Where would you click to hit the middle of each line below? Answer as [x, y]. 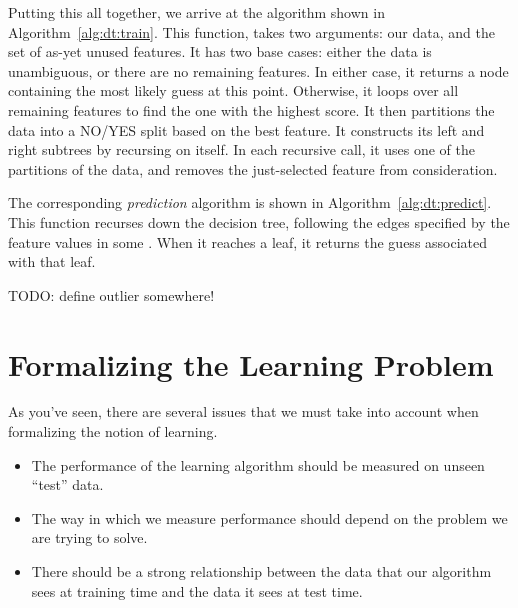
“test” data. [67, 484]
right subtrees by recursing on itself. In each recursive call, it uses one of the [242, 149]
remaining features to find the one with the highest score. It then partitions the [251, 109]
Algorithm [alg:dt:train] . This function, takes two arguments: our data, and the [251, 31]
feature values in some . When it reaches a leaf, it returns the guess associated [248, 241]
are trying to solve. [89, 537]
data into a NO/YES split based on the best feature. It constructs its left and [246, 129]
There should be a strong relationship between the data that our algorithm [261, 571]
